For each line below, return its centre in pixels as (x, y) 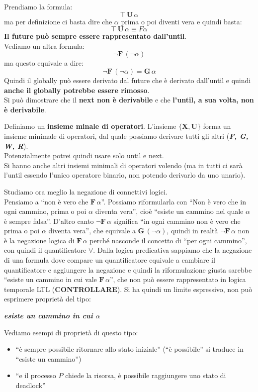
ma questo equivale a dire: (44, 63)
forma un (217, 126)
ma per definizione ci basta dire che (58, 21)
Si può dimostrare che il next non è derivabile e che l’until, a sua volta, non (129, 100)
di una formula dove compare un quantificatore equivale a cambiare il (110, 260)
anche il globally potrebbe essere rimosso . (77, 90)
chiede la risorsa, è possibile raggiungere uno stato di (146, 375)
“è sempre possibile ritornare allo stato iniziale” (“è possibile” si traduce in (129, 349)
